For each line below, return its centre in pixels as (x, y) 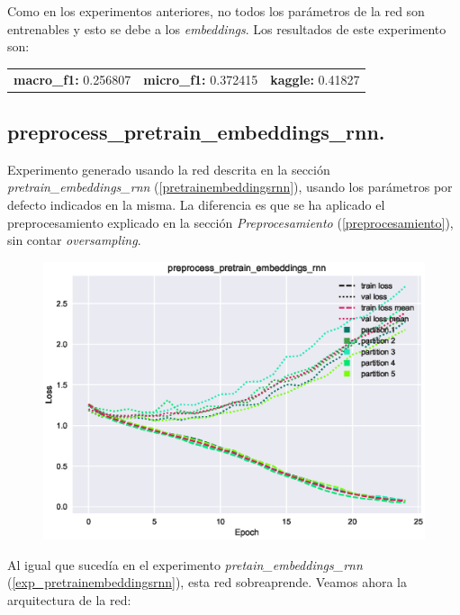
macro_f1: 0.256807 (72, 79)
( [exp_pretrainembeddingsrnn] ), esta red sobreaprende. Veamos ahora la (207, 582)
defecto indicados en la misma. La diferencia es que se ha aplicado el (196, 205)
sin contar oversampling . (74, 240)
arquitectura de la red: (69, 600)
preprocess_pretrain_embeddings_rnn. (196, 132)
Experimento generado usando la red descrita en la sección (169, 169)
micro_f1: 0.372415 (201, 79)
